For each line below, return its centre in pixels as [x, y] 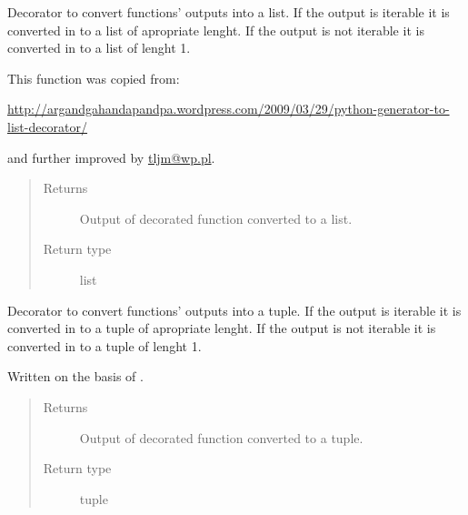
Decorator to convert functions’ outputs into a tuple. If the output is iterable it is [234, 310]
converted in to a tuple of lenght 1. [105, 345]
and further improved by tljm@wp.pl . [111, 157]
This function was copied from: [94, 78]
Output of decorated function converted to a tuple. [221, 437]
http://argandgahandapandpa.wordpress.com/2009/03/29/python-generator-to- [229, 109]
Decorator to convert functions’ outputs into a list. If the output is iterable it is [229, 12]
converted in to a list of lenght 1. [99, 48]
